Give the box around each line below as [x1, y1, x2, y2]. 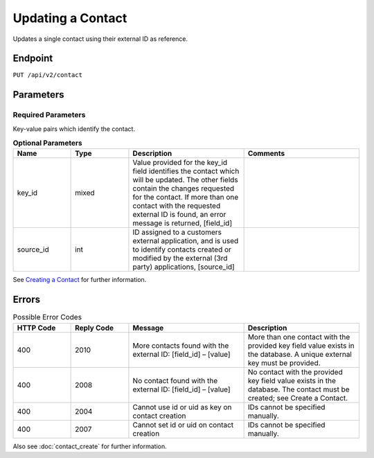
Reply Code [75, 323, 114, 333]
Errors [12, 294, 41, 306]
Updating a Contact [12, 10, 127, 26]
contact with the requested [132, 201, 221, 211]
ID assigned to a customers [132, 227, 222, 237]
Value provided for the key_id [132, 158, 228, 168]
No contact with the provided [247, 367, 343, 377]
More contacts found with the [132, 340, 229, 350]
